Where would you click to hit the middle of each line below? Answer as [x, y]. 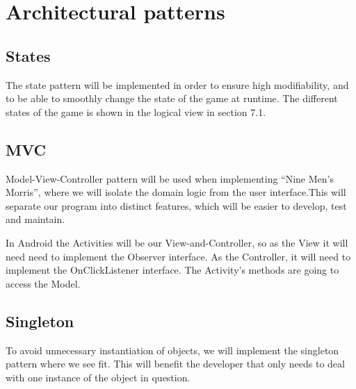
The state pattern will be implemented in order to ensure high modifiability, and [177, 84]
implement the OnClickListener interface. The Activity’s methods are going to [172, 270]
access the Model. [43, 283]
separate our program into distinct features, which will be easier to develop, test [176, 205]
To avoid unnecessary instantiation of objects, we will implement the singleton [172, 350]
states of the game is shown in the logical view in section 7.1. [136, 111]
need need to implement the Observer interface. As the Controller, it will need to [178, 256]
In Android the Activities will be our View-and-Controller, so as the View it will [177, 242]
